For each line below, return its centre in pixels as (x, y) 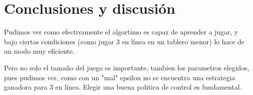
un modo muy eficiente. (39, 51)
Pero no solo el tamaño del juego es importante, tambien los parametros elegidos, (127, 67)
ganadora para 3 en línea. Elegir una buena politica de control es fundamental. (123, 87)
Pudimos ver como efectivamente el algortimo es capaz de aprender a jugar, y (121, 32)
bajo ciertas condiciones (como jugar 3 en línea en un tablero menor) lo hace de (124, 41)
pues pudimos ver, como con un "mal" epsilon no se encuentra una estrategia (120, 77)
